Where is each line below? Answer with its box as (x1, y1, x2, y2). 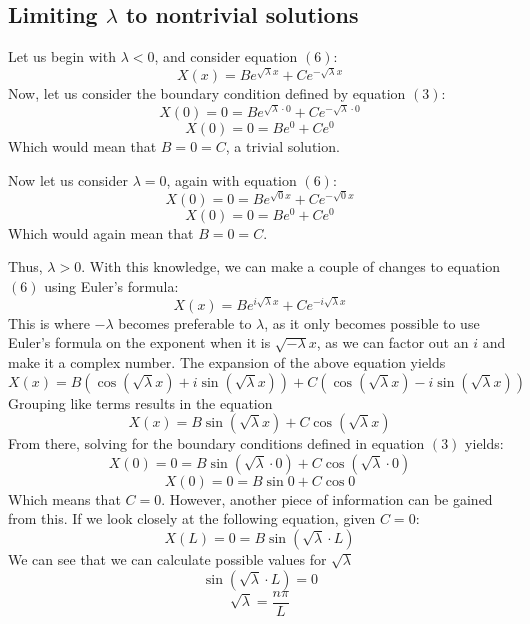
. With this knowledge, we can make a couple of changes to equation (81, 256, 501, 277)
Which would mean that (8, 136, 157, 157)
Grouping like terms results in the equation (8, 392, 273, 413)
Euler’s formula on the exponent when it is (8, 332, 271, 353)
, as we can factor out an (316, 332, 469, 353)
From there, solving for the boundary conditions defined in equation (8, 433, 425, 454)
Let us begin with (8, 46, 116, 67)
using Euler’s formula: (44, 275, 179, 296)
